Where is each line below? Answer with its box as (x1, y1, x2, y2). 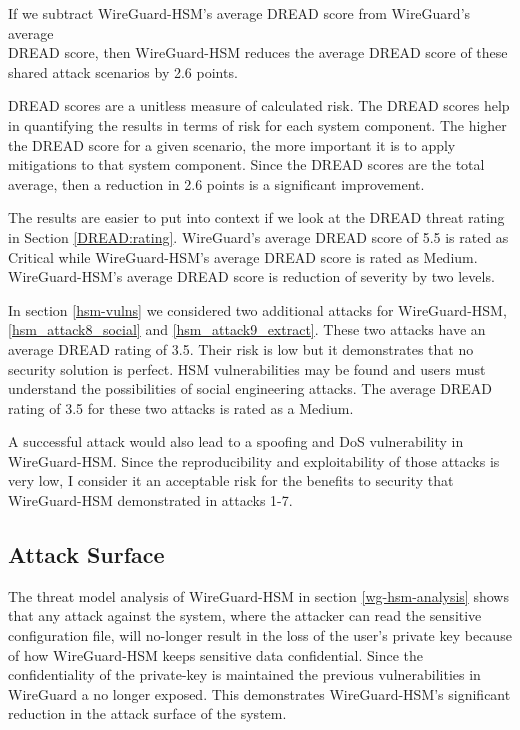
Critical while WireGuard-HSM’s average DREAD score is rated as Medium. (8, 246, 478, 267)
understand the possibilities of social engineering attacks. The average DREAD (8, 378, 492, 399)
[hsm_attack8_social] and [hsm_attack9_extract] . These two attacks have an (8, 319, 486, 340)
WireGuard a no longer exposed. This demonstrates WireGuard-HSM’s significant (8, 683, 511, 704)
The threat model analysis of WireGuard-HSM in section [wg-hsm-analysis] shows (8, 585, 509, 606)
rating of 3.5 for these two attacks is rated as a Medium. (8, 397, 354, 418)
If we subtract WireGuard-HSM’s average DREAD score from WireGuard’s (8, 3, 471, 23)
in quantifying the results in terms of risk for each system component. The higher (8, 114, 507, 135)
